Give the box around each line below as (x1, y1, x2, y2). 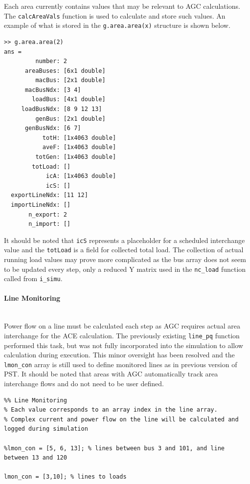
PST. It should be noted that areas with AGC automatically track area (4, 369, 218, 379)
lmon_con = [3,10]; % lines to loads (4, 473, 127, 481)
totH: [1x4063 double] (42, 134, 116, 141)
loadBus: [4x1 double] (32, 96, 106, 103)
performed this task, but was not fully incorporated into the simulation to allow (4, 340, 243, 350)
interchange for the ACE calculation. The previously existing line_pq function (4, 330, 240, 340)
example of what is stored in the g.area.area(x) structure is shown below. (4, 20, 230, 30)
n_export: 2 (28, 211, 67, 218)
